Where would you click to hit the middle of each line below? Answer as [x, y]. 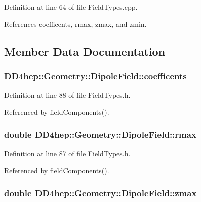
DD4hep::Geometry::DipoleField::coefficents [95, 76]
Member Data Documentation [85, 51]
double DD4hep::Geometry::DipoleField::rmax [100, 134]
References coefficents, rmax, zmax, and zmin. [75, 24]
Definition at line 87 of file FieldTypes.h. [67, 153]
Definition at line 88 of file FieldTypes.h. [67, 95]
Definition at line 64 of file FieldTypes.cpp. [71, 7]
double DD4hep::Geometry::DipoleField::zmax [100, 193]
